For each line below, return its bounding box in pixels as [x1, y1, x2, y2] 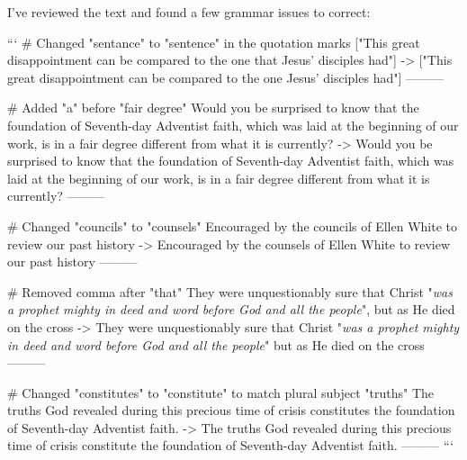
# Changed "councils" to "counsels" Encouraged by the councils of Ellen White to [7, 216, 458, 235]
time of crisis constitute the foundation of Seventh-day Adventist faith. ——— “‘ [7, 436, 454, 455]
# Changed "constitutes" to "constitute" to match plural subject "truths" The [7, 383, 435, 401]
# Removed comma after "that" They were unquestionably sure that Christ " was [7, 282, 453, 301]
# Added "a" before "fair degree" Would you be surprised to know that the [7, 98, 419, 117]
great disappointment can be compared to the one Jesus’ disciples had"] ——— [7, 68, 444, 86]
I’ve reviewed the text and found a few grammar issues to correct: [7, 3, 371, 21]
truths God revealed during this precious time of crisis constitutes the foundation [7, 401, 455, 419]
